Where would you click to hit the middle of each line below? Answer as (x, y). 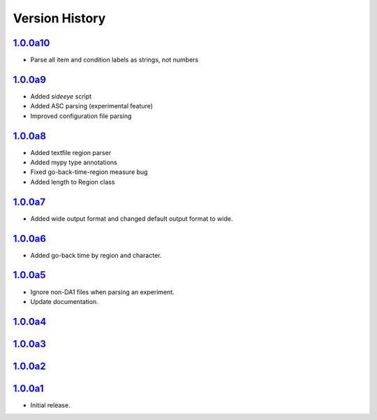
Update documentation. (65, 301)
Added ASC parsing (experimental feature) (92, 106)
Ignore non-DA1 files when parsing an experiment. (102, 292)
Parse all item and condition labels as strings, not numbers (114, 60)
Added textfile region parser (71, 152)
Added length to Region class (73, 182)
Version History (59, 18)
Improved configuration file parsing (81, 116)
